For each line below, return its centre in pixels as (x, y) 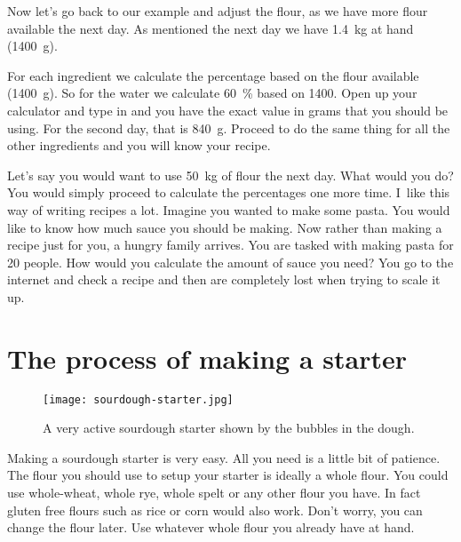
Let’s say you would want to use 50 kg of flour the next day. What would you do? (230, 175)
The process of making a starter (207, 358)
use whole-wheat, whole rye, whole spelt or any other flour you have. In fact (214, 493)
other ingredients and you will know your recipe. (139, 145)
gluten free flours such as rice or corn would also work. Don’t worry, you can (215, 510)
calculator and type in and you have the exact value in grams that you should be (228, 110)
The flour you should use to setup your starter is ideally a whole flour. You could (228, 475)
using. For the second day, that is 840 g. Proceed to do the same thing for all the (229, 128)
